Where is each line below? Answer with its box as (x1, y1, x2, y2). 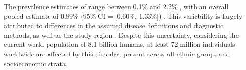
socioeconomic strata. (4, 58, 67, 68)
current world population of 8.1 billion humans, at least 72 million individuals (4, 39, 235, 49)
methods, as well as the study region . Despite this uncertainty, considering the (4, 29, 239, 40)
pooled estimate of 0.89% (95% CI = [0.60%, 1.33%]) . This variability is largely (4, 11, 243, 21)
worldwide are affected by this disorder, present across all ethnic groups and (4, 48, 230, 58)
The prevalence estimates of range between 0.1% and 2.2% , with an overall (4, 1, 229, 11)
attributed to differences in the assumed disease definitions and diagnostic (4, 20, 224, 30)
